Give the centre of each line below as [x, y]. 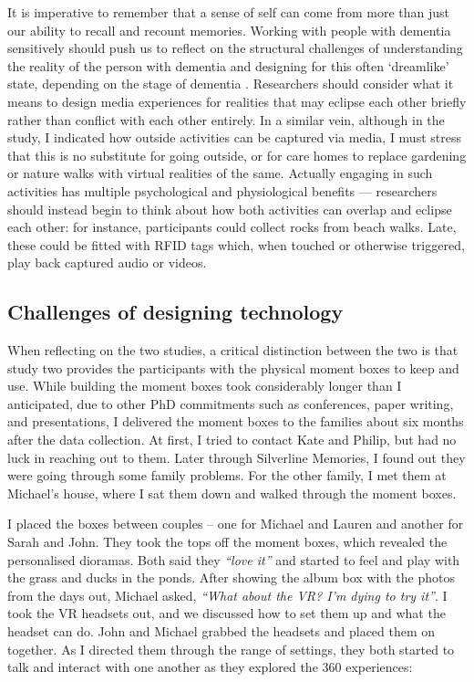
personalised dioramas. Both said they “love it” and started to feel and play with [234, 559]
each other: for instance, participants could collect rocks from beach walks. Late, [232, 227]
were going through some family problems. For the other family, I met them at [227, 475]
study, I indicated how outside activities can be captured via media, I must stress [234, 137]
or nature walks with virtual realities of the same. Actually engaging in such [220, 173]
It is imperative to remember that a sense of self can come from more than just [229, 12]
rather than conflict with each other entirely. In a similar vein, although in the [226, 119]
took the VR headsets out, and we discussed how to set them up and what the [227, 613]
